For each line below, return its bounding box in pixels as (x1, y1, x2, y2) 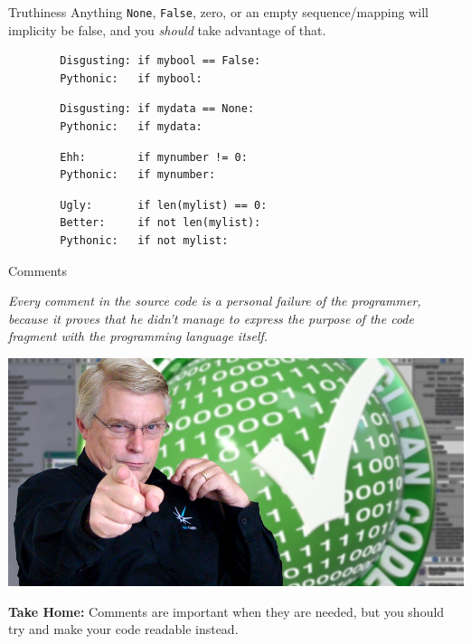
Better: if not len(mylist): (60, 216, 261, 230)
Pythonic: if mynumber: (60, 168, 216, 182)
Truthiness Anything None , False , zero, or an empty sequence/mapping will (8, 3, 429, 21)
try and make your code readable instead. (8, 620, 239, 639)
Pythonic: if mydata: (60, 120, 203, 134)
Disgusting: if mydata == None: (60, 102, 255, 116)
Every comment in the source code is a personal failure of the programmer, (8, 291, 421, 310)
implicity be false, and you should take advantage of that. (8, 20, 326, 39)
